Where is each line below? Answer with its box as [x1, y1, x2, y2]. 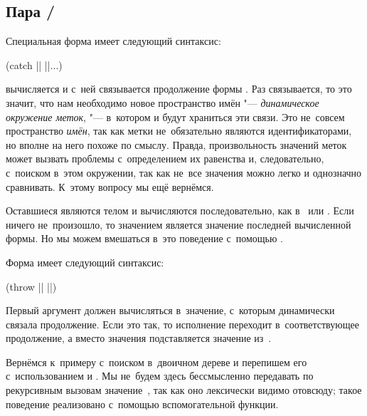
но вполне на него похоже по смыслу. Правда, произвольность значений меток [6, 137, 347, 152]
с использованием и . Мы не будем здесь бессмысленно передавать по [6, 368, 314, 383]
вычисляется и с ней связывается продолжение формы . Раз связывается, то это [6, 81, 352, 96]
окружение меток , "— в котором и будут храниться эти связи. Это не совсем [6, 109, 345, 124]
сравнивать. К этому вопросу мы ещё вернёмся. [6, 179, 214, 194]
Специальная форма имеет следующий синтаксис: [6, 33, 221, 48]
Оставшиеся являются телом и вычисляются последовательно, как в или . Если [6, 203, 354, 218]
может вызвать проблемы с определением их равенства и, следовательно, [6, 151, 324, 166]
